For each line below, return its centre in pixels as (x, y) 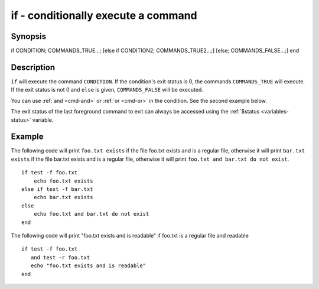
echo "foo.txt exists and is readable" (88, 266)
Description (33, 67)
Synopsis (29, 36)
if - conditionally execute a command (104, 15)
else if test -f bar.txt (57, 189)
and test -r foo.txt (60, 257)
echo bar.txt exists (63, 197)
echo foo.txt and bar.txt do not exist (91, 214)
